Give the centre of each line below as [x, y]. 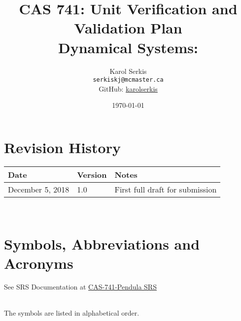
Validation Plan [128, 28]
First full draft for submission [166, 189]
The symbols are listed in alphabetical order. [72, 312]
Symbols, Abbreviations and [102, 243]
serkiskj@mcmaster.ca [128, 80]
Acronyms [39, 263]
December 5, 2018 [39, 189]
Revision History [62, 147]
